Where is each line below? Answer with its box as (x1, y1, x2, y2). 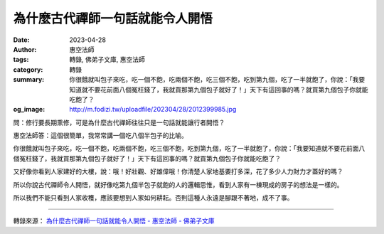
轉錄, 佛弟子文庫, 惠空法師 (69, 55, 145, 64)
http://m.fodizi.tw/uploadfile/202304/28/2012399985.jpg (69, 105, 237, 114)
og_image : (13, 105, 46, 114)
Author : (13, 45, 37, 53)
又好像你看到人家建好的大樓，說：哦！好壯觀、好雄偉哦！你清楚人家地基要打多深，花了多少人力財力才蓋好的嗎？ (13, 167, 343, 176)
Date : (13, 36, 30, 44)
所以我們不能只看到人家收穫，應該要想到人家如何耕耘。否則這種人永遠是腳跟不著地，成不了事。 (13, 193, 294, 202)
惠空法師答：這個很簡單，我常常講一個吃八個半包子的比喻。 (13, 132, 188, 140)
